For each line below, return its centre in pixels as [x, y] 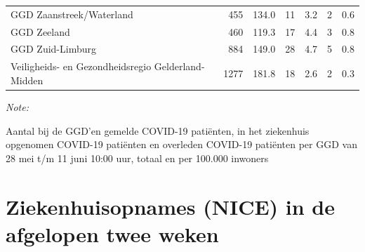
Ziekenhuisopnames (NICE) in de [171, 206]
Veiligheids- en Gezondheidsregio [81, 66]
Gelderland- [179, 66]
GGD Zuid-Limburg [53, 49]
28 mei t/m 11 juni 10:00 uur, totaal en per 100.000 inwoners [137, 158]
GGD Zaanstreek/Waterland [72, 14]
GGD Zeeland [40, 31]
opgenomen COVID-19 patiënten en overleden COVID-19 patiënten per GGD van [181, 144]
